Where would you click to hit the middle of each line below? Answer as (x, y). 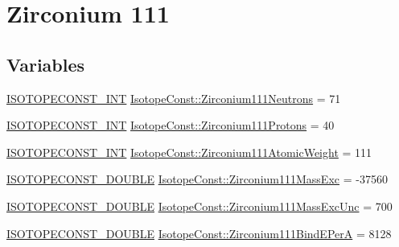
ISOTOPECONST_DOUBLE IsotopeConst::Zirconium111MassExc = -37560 (197, 179)
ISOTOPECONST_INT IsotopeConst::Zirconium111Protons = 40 (171, 125)
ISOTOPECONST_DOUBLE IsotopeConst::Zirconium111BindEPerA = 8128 (199, 233)
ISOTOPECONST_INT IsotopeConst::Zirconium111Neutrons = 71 (174, 98)
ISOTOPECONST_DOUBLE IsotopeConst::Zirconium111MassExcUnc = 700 (199, 206)
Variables (46, 64)
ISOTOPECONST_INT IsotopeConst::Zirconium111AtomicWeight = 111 (189, 152)
